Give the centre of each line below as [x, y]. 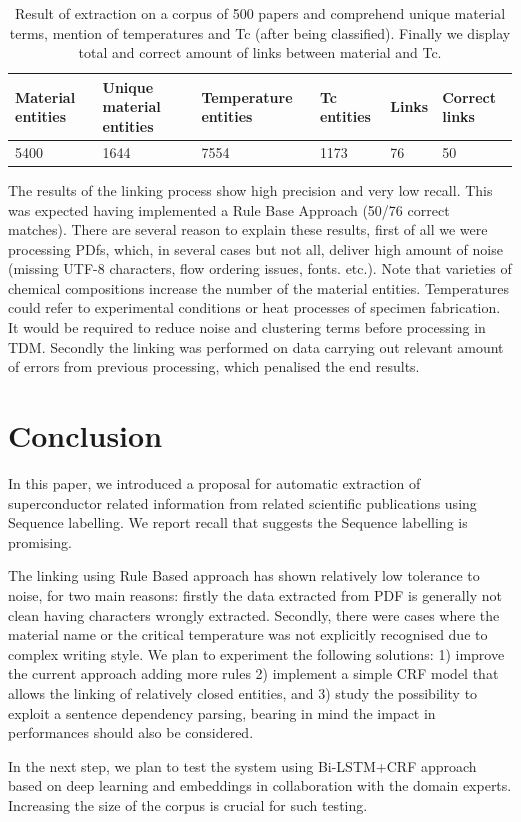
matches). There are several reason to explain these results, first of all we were [248, 229]
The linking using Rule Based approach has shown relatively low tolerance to [244, 575]
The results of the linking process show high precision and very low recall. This [250, 189]
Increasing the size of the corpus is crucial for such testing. [188, 804]
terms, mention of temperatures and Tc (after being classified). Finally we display [260, 32]
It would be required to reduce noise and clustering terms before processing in [247, 327]
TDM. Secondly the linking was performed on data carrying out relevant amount [256, 346]
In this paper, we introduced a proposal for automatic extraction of [214, 482]
